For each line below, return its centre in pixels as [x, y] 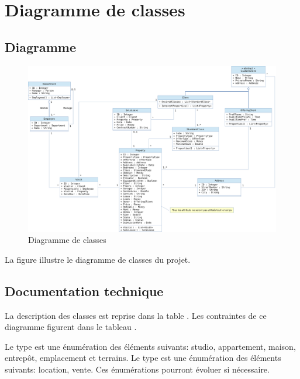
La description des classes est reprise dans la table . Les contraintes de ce [136, 315]
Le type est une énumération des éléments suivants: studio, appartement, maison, [150, 346]
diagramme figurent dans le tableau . [71, 327]
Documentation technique [84, 291]
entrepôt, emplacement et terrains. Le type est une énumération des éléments [143, 358]
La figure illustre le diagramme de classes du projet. [98, 259]
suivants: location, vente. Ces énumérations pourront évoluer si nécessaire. [137, 369]
